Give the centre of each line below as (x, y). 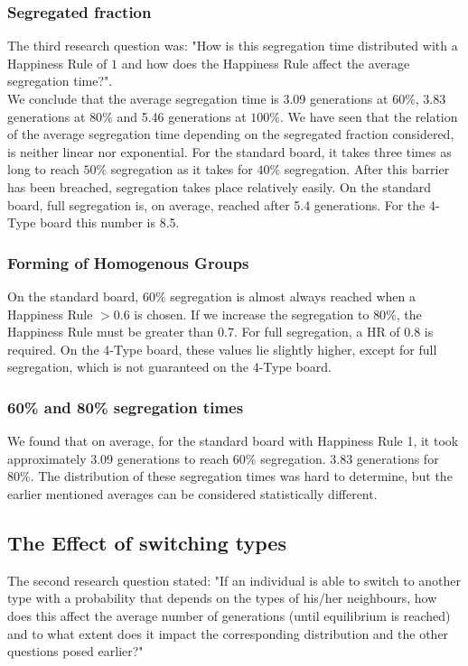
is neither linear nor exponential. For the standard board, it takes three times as (229, 151)
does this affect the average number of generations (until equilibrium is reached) (229, 615)
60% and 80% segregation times (126, 407)
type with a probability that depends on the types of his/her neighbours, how (222, 598)
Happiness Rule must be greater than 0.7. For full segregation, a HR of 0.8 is (220, 332)
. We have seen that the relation (369, 116)
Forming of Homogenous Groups (128, 262)
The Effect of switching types (147, 542)
